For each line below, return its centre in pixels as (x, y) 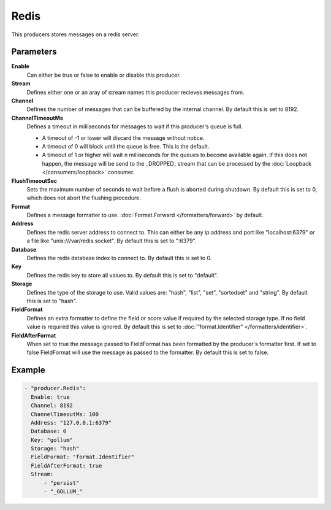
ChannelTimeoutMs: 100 (65, 414)
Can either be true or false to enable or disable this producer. (104, 75)
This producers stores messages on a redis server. (75, 34)
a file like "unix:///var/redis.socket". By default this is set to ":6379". (112, 241)
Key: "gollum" (52, 440)
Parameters (34, 52)
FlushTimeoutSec (34, 180)
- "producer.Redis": (55, 388)
